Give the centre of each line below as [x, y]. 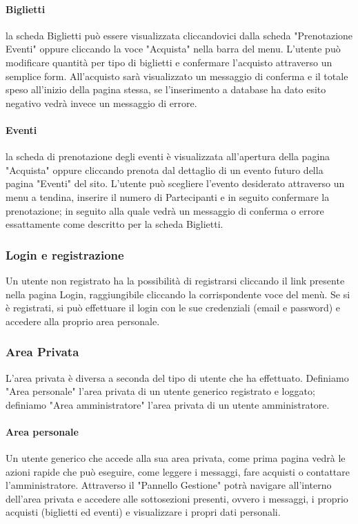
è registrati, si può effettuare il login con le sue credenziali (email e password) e [173, 308]
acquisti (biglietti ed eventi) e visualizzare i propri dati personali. [143, 512]
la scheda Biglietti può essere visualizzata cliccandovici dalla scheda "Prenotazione [179, 35]
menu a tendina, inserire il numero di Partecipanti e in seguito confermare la [168, 196]
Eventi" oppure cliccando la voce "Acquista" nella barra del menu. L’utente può [173, 49]
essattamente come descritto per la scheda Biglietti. [115, 224]
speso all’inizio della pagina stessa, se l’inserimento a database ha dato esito [166, 89]
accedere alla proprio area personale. [83, 321]
